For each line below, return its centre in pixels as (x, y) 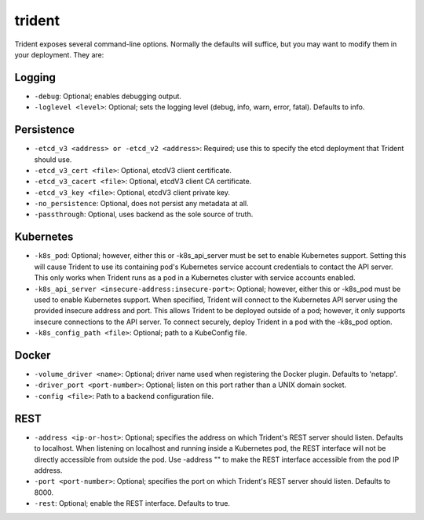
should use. (53, 159)
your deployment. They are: (59, 54)
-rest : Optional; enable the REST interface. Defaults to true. (132, 503)
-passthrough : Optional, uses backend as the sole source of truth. (144, 214)
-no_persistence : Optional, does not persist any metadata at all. (141, 204)
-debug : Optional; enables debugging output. (108, 96)
